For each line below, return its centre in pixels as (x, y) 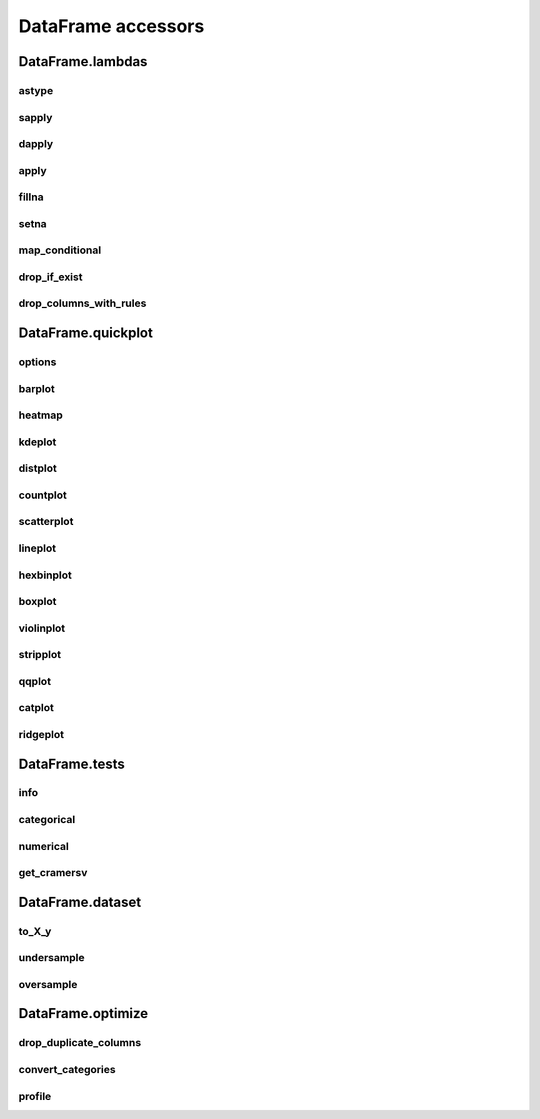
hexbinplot (45, 575)
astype (36, 90)
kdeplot (37, 442)
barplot (36, 388)
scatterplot (46, 522)
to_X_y (35, 931)
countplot (42, 495)
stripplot (40, 655)
